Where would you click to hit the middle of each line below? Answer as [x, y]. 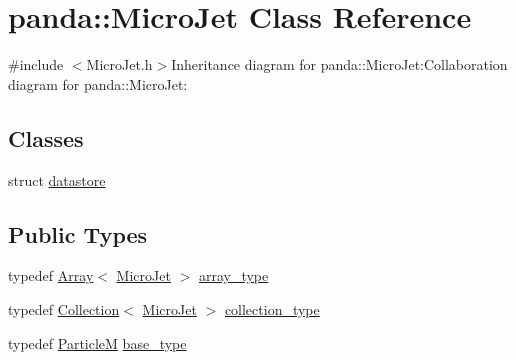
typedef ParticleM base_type [97, 342]
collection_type [272, 308]
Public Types [78, 233]
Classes [46, 137]
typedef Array [51, 275]
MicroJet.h [119, 64]
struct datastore [57, 179]
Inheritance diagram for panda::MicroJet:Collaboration [339, 64]
